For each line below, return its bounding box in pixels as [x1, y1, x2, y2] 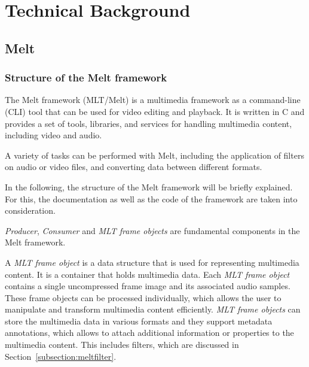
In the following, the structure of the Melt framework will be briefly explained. [5, 180, 293, 193]
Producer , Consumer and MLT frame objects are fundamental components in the [5, 224, 300, 236]
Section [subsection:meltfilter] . [5, 350, 117, 362]
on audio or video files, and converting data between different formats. [5, 160, 262, 173]
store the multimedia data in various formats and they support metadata [5, 314, 273, 327]
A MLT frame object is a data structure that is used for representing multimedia [5, 256, 299, 268]
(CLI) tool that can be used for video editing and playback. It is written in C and [5, 105, 305, 117]
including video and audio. [5, 129, 102, 141]
